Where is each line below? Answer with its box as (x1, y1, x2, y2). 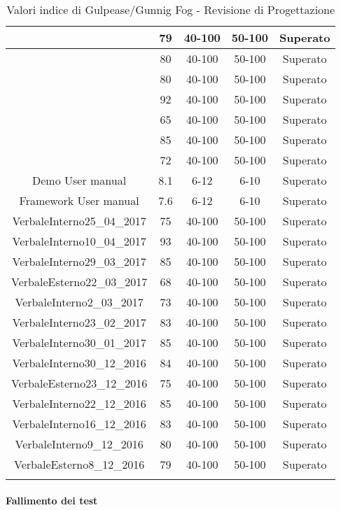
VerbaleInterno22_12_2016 (12, 395, 146, 411)
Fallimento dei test (6, 493, 98, 507)
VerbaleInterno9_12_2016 (15, 436, 144, 452)
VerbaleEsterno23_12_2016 (11, 375, 148, 391)
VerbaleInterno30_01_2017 (12, 334, 146, 350)
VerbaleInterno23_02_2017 (12, 314, 146, 330)
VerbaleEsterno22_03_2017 (11, 274, 148, 290)
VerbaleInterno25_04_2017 (12, 213, 146, 229)
